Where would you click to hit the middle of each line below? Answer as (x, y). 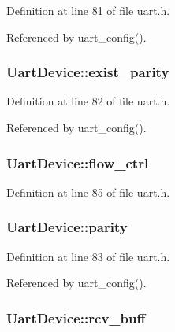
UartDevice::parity (67, 227)
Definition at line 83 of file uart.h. (88, 256)
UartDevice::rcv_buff (76, 317)
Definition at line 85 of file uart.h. (88, 192)
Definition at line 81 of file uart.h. (88, 10)
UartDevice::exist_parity (88, 72)
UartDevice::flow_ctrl (78, 162)
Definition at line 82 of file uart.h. (88, 101)
